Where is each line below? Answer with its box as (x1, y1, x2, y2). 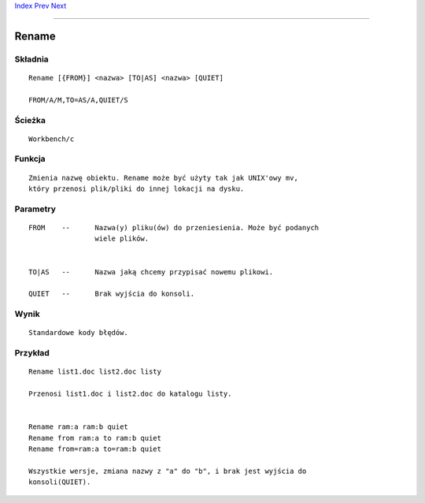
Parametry (14, 203, 57, 214)
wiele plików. (94, 234, 150, 244)
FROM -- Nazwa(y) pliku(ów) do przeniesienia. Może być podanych (28, 223, 320, 232)
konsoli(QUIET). (28, 478, 91, 486)
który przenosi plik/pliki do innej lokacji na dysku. (28, 184, 245, 193)
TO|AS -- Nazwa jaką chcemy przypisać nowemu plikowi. (28, 267, 274, 276)
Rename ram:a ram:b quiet (28, 423, 129, 431)
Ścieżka (14, 114, 46, 125)
